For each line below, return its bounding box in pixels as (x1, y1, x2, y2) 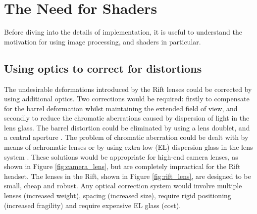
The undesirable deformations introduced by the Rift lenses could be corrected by (4, 84, 252, 94)
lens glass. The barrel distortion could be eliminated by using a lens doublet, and (4, 122, 250, 132)
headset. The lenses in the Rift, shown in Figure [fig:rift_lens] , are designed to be (4, 171, 251, 181)
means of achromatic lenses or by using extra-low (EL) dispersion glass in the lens (4, 142, 253, 152)
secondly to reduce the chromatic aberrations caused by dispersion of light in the (4, 113, 250, 123)
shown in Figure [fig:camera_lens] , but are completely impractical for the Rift (4, 161, 241, 171)
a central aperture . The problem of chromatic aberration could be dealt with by (4, 132, 249, 142)
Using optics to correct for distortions (4, 60, 202, 76)
